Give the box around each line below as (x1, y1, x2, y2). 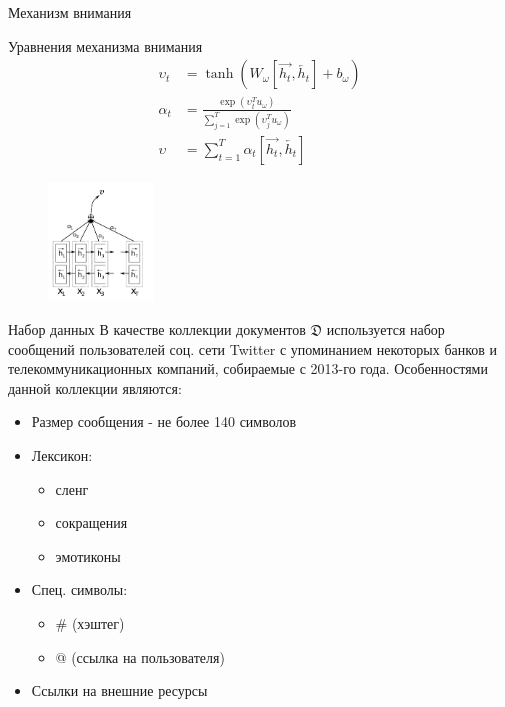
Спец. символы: (31, 579, 128, 600)
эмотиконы (55, 545, 121, 566)
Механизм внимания (8, 2, 132, 22)
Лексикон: (31, 444, 93, 465)
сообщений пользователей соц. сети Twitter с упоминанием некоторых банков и (8, 338, 498, 359)
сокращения (55, 512, 128, 533)
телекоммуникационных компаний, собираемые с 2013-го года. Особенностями (8, 358, 488, 379)
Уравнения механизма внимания (8, 35, 203, 56)
